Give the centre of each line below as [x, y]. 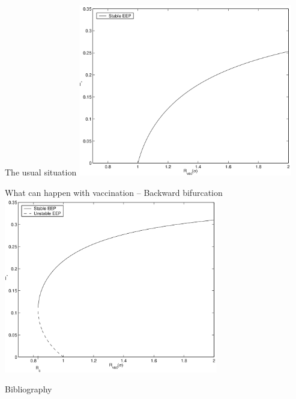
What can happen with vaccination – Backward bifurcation [114, 192]
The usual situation [41, 172]
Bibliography [29, 389]
